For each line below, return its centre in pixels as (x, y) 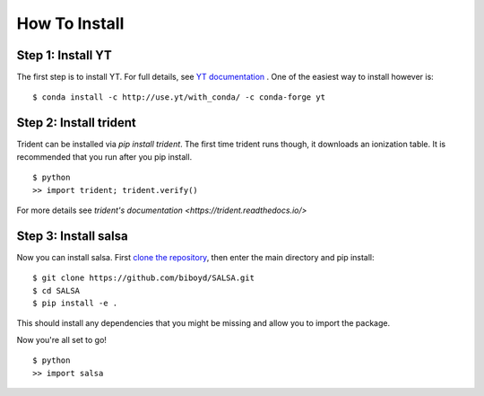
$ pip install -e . (75, 303)
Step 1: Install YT (64, 55)
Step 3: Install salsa (73, 236)
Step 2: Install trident (76, 123)
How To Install (70, 23)
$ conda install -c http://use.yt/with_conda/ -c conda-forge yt (179, 97)
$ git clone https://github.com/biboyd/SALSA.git (144, 278)
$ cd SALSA (56, 290)
